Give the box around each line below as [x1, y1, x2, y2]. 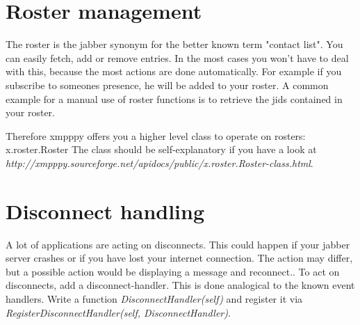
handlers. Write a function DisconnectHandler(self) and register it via [6, 291, 303, 306]
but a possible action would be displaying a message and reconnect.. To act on [6, 264, 340, 278]
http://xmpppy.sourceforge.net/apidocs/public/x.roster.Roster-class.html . [6, 155, 313, 170]
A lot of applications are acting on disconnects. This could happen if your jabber [6, 237, 350, 251]
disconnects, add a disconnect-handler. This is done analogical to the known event [6, 278, 355, 292]
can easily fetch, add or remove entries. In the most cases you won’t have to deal [6, 50, 349, 65]
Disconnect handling [6, 196, 205, 225]
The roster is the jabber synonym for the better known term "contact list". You [6, 37, 343, 51]
